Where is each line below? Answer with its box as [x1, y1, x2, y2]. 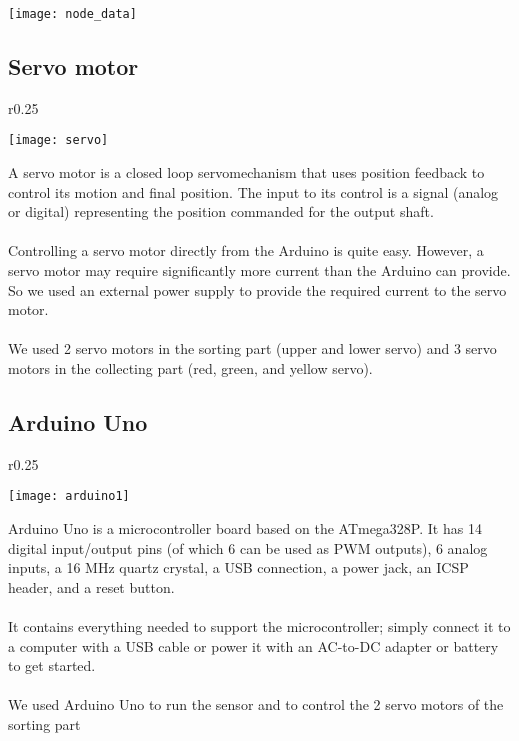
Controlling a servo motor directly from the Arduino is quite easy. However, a [8, 240, 484, 261]
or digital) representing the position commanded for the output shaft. [8, 201, 434, 222]
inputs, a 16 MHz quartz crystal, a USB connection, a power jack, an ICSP [8, 557, 469, 578]
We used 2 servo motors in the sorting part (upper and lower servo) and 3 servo [8, 338, 497, 359]
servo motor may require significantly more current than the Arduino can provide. [8, 260, 511, 281]
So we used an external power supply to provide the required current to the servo [8, 279, 507, 300]
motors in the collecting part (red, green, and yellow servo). [8, 358, 373, 379]
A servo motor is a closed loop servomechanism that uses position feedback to [8, 162, 485, 183]
